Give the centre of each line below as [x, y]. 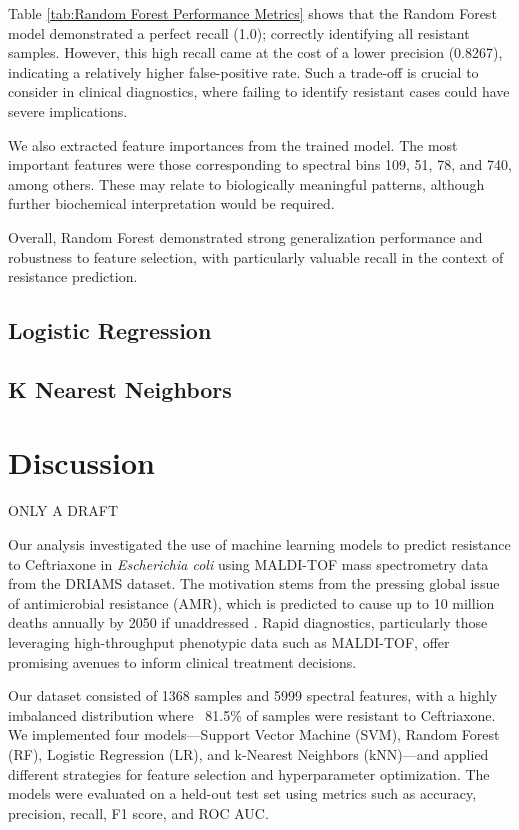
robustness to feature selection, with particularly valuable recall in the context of [256, 256]
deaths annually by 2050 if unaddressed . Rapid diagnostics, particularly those [248, 622]
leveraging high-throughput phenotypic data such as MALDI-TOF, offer [229, 641]
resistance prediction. [73, 276]
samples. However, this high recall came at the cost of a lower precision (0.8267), [255, 52]
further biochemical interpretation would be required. [171, 203]
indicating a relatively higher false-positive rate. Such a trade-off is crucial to [243, 71]
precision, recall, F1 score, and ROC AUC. [138, 812]
